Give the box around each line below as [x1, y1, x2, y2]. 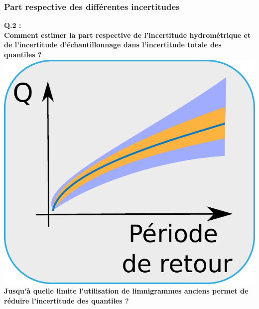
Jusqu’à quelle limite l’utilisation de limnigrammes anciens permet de [4, 286, 249, 296]
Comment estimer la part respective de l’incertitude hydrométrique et [4, 29, 251, 40]
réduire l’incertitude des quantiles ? [4, 295, 129, 306]
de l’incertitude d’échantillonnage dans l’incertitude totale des [4, 39, 222, 50]
